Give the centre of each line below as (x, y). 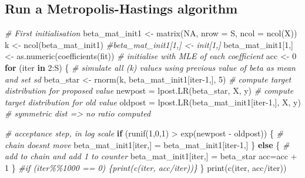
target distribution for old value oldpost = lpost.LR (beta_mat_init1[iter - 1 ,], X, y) (153, 102)
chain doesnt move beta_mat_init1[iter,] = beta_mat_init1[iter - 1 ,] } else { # (147, 144)
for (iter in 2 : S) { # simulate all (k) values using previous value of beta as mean (150, 67)
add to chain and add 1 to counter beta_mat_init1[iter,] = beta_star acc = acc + (151, 156)
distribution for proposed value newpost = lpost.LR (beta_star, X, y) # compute (149, 90)
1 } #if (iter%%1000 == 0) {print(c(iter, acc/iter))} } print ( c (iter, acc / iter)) (146, 167)
